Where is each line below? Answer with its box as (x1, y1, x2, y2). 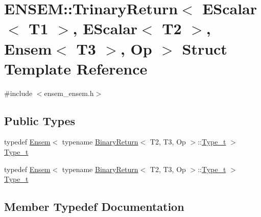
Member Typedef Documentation (4, 199, 184, 214)
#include (4, 87, 33, 98)
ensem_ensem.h (44, 87, 94, 98)
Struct (182, 38, 227, 59)
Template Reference (4, 58, 148, 79)
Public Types (4, 112, 76, 128)
